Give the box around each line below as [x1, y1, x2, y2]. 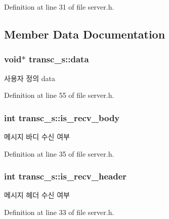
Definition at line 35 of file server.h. [4, 148, 114, 159]
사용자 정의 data [4, 72, 55, 83]
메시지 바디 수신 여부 [4, 131, 70, 141]
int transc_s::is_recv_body [4, 111, 120, 124]
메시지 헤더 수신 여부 [4, 190, 70, 200]
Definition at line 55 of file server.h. [4, 90, 114, 100]
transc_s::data [28, 53, 89, 65]
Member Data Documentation [4, 26, 165, 42]
